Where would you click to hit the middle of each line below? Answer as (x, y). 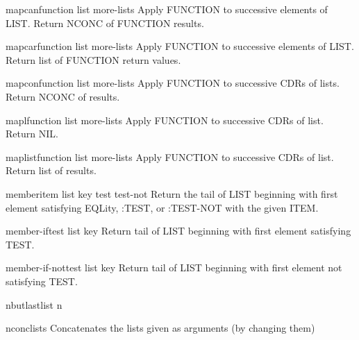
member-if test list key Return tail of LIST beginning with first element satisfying (178, 231)
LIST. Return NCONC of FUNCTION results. (105, 23)
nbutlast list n (34, 304)
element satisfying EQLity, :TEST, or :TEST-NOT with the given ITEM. (162, 207)
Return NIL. (32, 134)
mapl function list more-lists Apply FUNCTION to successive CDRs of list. (165, 120)
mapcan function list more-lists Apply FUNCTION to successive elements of (167, 9)
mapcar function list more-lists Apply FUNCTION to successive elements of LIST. (180, 46)
